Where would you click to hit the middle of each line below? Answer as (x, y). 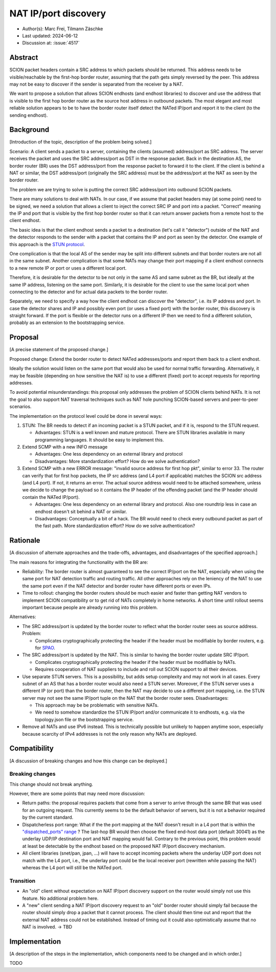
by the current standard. (48, 817)
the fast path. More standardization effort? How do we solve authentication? (115, 526)
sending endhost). (29, 115)
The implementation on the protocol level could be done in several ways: (86, 416)
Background (29, 130)
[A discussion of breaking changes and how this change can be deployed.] (88, 761)
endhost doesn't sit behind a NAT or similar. (81, 511)
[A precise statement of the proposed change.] (59, 350)
